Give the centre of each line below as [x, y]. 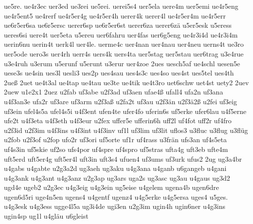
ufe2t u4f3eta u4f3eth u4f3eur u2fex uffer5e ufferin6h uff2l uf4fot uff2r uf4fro [118, 121]
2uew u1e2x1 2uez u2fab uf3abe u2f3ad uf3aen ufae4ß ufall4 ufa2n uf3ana [114, 92]
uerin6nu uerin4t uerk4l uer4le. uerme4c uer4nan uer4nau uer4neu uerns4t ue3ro [124, 44]
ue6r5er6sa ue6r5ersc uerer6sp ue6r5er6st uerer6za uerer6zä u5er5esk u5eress [118, 25]
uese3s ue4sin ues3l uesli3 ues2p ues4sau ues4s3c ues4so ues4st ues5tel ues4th [119, 73]
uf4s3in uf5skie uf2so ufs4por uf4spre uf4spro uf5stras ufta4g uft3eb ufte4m [116, 149]
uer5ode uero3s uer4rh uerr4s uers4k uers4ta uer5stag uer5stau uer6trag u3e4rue [124, 53]
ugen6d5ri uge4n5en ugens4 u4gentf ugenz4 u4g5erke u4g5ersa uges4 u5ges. [116, 196]
